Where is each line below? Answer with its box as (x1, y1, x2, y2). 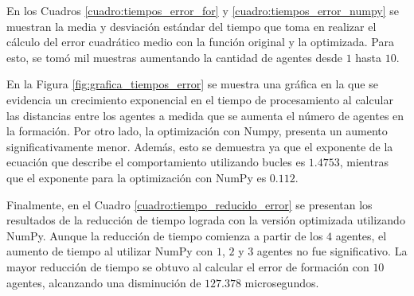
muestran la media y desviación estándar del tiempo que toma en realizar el (6, 18, 377, 34)
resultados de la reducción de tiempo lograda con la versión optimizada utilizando (6, 212, 405, 228)
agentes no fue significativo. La (256, 243, 408, 259)
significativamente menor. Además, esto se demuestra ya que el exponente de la (6, 138, 393, 154)
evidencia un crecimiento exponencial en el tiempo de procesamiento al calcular (6, 91, 393, 107)
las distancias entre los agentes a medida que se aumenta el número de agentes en (6, 107, 404, 123)
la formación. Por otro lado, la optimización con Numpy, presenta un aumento (6, 123, 388, 139)
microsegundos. (244, 274, 319, 290)
